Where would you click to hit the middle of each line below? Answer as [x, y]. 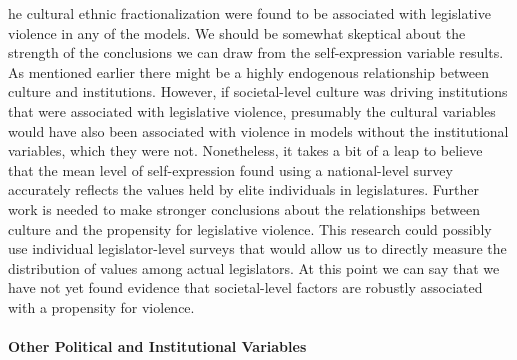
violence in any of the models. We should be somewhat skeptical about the [237, 32]
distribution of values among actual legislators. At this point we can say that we [254, 267]
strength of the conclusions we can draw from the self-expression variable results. [256, 52]
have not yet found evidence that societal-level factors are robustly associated [245, 287]
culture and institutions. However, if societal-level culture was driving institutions [258, 91]
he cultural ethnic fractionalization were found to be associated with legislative [249, 13]
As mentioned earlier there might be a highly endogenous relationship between [249, 71]
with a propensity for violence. [101, 306]
